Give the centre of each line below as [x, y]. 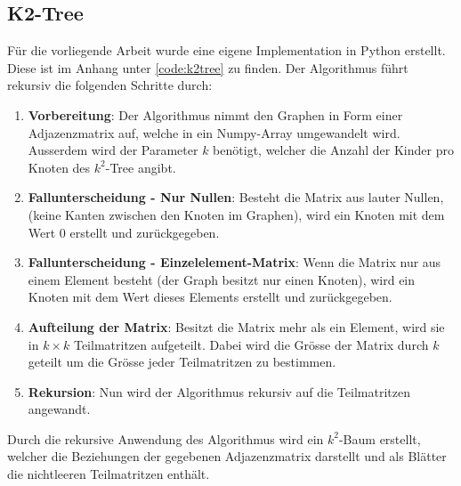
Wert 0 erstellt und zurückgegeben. [124, 232]
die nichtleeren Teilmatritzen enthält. [109, 474]
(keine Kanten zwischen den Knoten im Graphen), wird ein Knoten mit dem [236, 214]
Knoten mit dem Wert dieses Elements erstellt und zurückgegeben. [210, 297]
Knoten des [59, 167]
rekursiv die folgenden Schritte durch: [110, 85]
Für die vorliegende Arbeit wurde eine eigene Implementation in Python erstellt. [226, 50]
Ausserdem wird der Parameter [113, 150]
